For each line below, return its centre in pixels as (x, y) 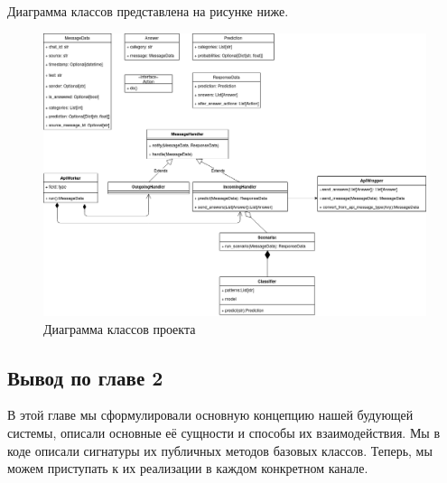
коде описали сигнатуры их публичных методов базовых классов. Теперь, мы (220, 450)
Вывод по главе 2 (85, 377)
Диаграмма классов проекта (120, 328)
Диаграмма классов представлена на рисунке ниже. (148, 11)
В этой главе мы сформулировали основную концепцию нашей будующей (210, 415)
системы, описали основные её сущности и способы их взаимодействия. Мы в (224, 433)
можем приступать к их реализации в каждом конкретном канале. (188, 468)
